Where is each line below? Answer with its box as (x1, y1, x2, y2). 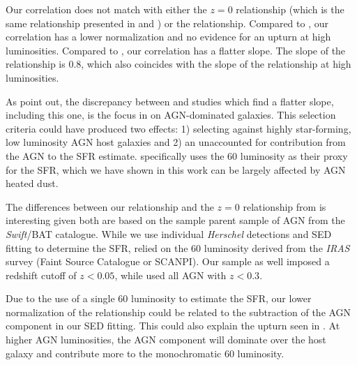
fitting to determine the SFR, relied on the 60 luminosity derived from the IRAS (6, 240, 350, 255)
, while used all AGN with (114, 267, 227, 282)
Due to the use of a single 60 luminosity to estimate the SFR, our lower (6, 291, 312, 306)
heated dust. (6, 176, 59, 191)
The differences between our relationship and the (6, 199, 214, 214)
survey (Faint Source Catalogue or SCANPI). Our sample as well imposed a (6, 254, 330, 269)
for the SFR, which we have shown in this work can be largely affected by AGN (6, 162, 346, 177)
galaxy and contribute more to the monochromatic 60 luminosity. (6, 345, 284, 360)
